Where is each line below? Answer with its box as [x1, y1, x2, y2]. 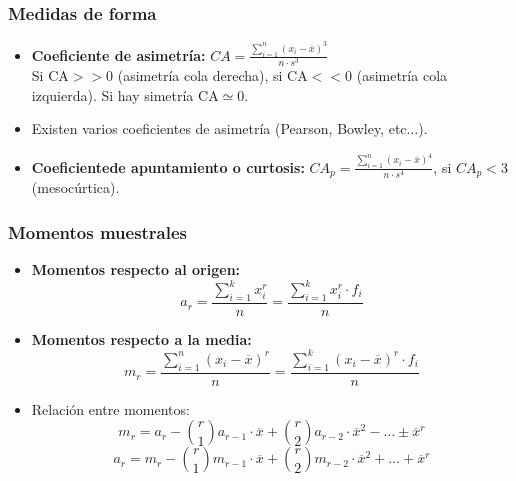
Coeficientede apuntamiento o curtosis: [31, 156, 305, 177]
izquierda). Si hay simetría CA [31, 84, 219, 105]
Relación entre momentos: [31, 398, 190, 419]
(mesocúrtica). [31, 177, 120, 198]
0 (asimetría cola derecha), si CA [106, 65, 308, 86]
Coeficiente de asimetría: [31, 44, 206, 65]
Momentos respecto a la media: [31, 328, 252, 349]
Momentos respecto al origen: [31, 258, 241, 279]
